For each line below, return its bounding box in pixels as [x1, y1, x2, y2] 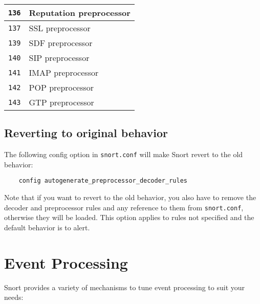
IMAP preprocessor [29, 67, 99, 78]
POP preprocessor [29, 81, 94, 93]
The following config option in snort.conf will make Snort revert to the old [4, 149, 243, 160]
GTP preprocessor [29, 96, 94, 108]
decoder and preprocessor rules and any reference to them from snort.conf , [4, 202, 244, 212]
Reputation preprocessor [29, 7, 131, 18]
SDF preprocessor [29, 37, 93, 49]
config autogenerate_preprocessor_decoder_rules [18, 177, 187, 185]
